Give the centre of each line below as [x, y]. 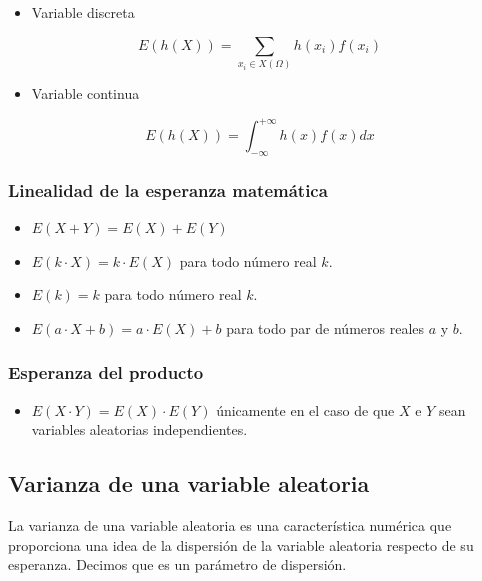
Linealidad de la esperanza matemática [168, 189]
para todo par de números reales [325, 327]
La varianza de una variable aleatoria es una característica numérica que [230, 525]
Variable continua [85, 92]
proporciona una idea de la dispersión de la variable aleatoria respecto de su [241, 544]
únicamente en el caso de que [305, 409]
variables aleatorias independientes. [139, 429]
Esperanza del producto [106, 372]
